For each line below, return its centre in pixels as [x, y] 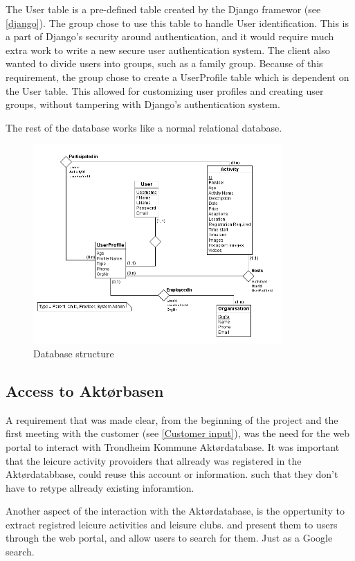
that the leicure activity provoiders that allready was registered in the [154, 460]
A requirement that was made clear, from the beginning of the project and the [172, 419]
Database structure [74, 353]
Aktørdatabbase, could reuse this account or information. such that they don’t [172, 474]
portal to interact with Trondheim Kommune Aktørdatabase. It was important [173, 446]
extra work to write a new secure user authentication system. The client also [168, 50]
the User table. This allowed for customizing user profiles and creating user [165, 90]
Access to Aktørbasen [85, 390]
